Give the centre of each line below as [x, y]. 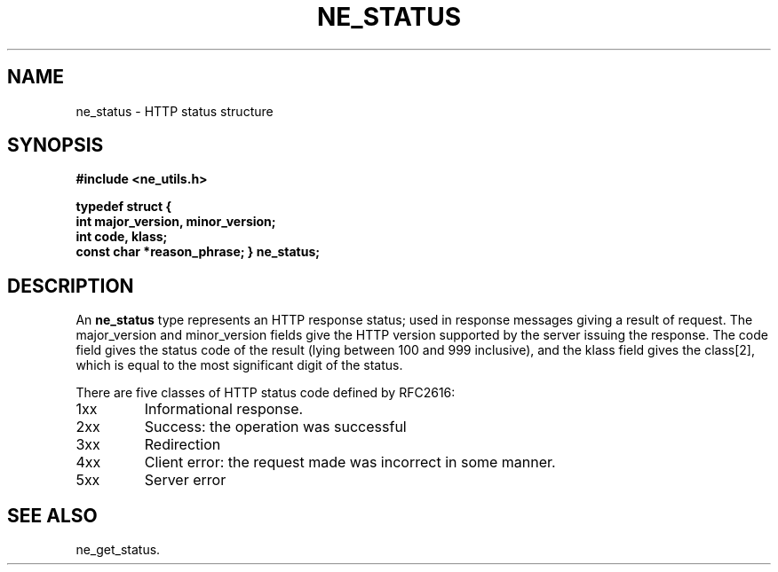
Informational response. [224, 409]
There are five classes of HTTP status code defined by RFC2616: [266, 393]
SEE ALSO [52, 515]
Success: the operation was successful [275, 427]
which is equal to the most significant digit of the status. [239, 365]
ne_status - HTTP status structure [175, 111]
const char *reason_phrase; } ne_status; [198, 252]
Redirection [183, 445]
